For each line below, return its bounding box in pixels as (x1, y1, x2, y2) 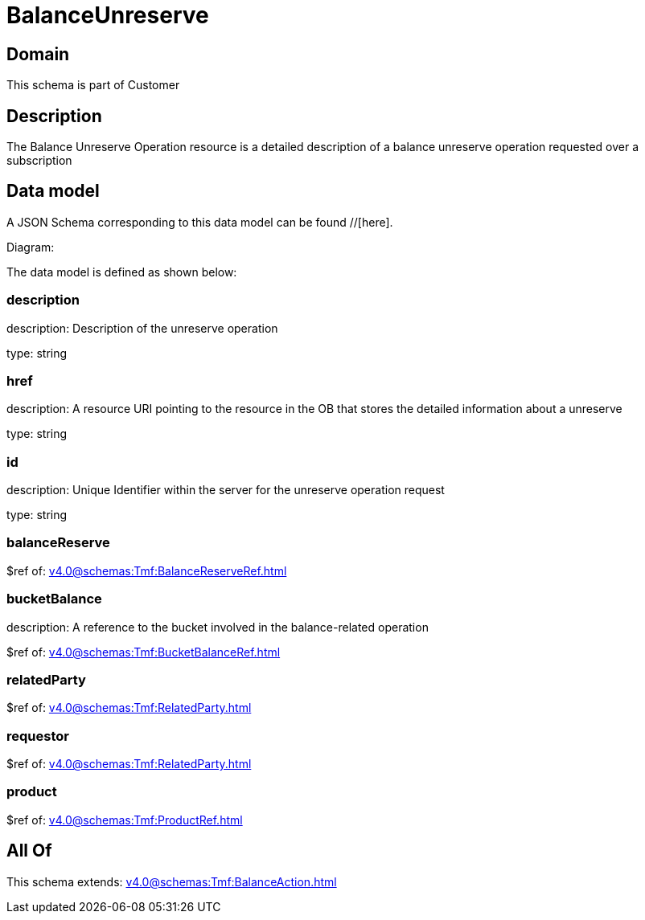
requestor (6, 727, 69, 744)
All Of (6, 840, 52, 861)
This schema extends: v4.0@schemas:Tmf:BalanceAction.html (6, 874, 337, 889)
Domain (6, 43, 70, 64)
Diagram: (6, 239, 55, 254)
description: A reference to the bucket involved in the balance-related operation (6, 619, 429, 634)
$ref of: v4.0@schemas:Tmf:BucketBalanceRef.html (6, 644, 281, 659)
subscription (6, 153, 72, 168)
